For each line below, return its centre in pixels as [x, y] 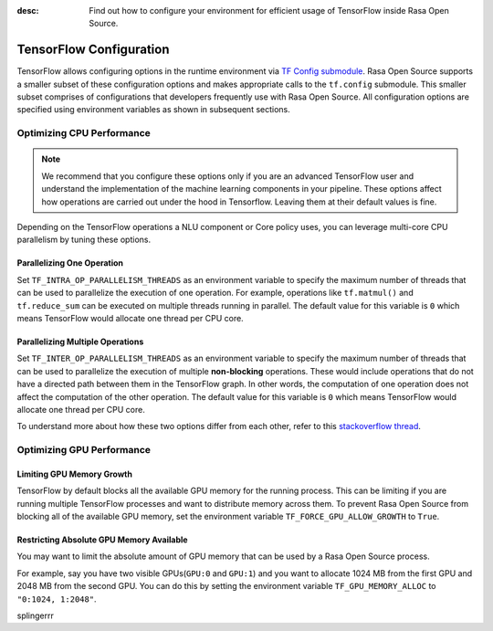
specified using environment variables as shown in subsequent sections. [154, 110]
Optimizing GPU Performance [84, 450]
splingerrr [36, 615]
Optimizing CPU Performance [84, 133]
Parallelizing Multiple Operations [80, 342]
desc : [28, 11]
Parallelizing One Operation [70, 263]
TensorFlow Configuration [93, 50]
